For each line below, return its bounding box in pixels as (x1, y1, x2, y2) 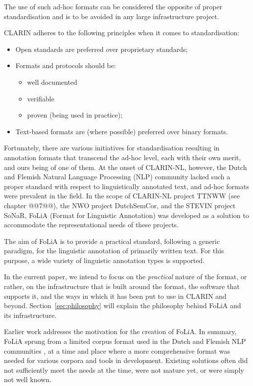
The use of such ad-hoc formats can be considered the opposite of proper (4, 1, 223, 11)
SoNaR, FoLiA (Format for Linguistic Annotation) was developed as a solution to (4, 210, 249, 220)
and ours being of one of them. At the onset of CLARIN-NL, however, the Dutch (4, 162, 247, 172)
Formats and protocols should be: (15, 60, 116, 71)
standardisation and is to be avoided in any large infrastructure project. (4, 11, 219, 21)
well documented (27, 76, 77, 87)
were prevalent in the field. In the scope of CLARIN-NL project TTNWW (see (4, 191, 240, 201)
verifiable (27, 93, 54, 103)
